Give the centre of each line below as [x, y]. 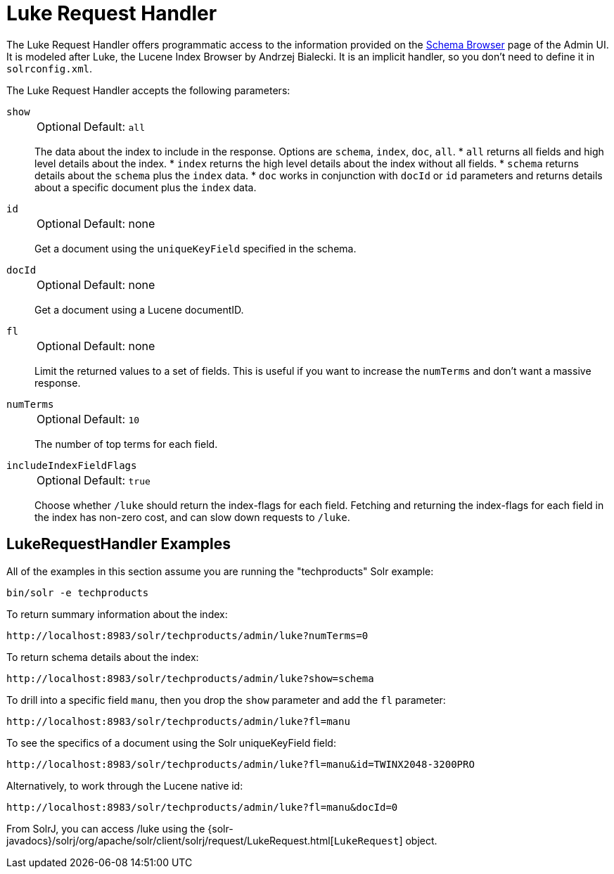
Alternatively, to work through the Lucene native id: [125, 785]
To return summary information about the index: [117, 614]
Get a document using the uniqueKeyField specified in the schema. [196, 248]
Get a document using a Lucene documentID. [139, 309]
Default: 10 [112, 419]
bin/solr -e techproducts [78, 592]
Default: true [117, 480]
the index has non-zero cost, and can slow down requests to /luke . [192, 517]
